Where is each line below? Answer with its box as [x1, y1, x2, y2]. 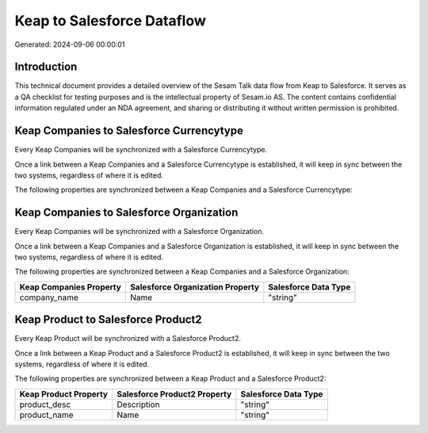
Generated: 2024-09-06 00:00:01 [14, 40, 125, 49]
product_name [19, 409, 75, 420]
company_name [19, 292, 78, 303]
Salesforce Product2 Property [116, 389, 232, 400]
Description [116, 399, 160, 410]
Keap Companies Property [19, 282, 122, 293]
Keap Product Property [19, 389, 109, 400]
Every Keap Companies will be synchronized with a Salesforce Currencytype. [14, 145, 268, 155]
